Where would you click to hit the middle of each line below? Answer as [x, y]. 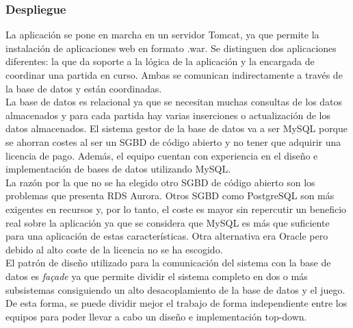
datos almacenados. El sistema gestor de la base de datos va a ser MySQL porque [177, 128]
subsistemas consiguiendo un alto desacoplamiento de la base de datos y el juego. [175, 289]
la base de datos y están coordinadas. [84, 88]
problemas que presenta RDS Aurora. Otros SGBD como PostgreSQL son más [170, 195]
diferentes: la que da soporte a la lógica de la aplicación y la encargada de [160, 61]
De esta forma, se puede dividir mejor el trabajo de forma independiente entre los [176, 303]
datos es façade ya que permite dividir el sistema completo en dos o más [157, 276]
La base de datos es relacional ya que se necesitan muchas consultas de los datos [174, 102]
